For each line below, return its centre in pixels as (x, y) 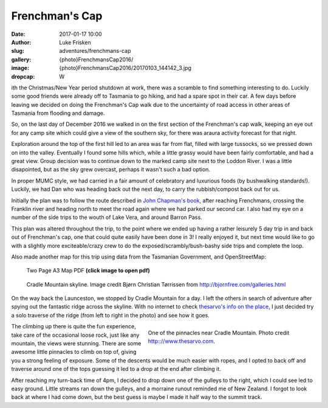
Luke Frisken (75, 42)
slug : (18, 51)
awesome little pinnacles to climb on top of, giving (74, 352)
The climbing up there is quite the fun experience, (73, 327)
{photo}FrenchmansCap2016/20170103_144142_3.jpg (125, 68)
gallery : (21, 59)
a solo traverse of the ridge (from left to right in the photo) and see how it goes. (110, 315)
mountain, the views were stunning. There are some (76, 344)
